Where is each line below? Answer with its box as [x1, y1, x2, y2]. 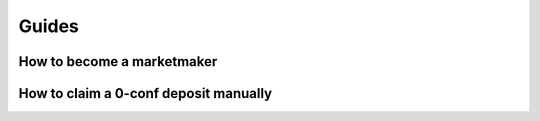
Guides [18, 15, 80, 37]
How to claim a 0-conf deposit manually [18, 85, 273, 102]
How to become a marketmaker [18, 53, 218, 70]
